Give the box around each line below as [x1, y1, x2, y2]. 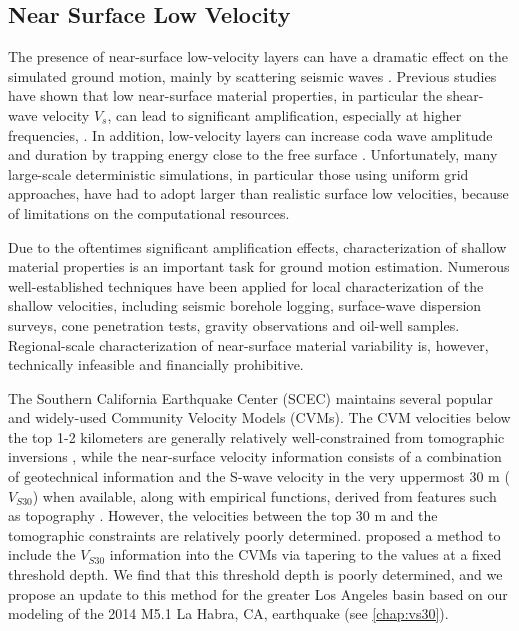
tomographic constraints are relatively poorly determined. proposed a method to [8, 524, 501, 545]
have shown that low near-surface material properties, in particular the [8, 85, 443, 106]
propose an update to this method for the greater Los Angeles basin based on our [8, 583, 508, 604]
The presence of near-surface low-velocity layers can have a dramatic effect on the [8, 46, 509, 67]
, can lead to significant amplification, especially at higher [107, 104, 462, 125]
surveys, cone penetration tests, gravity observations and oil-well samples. [8, 314, 460, 335]
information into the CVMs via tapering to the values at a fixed [109, 544, 502, 565]
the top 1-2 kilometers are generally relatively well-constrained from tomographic [8, 426, 505, 447]
